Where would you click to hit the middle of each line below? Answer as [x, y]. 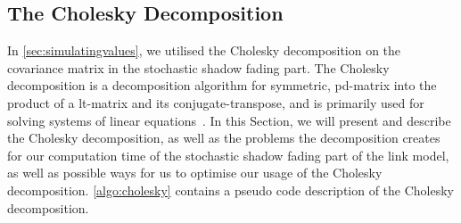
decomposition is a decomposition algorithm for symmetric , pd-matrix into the [222, 85]
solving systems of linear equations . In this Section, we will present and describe [229, 120]
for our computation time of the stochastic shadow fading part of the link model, [228, 155]
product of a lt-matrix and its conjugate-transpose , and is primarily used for [216, 102]
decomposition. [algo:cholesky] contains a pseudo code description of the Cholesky [231, 190]
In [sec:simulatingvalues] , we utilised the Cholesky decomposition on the [204, 50]
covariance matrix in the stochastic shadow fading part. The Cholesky [198, 67]
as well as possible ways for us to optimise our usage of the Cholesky [195, 173]
